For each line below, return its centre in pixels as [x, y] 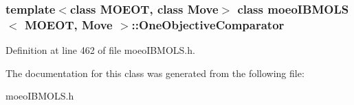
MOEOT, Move [68, 24]
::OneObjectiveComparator [208, 24]
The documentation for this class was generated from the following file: [155, 73]
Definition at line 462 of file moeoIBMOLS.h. [100, 50]
